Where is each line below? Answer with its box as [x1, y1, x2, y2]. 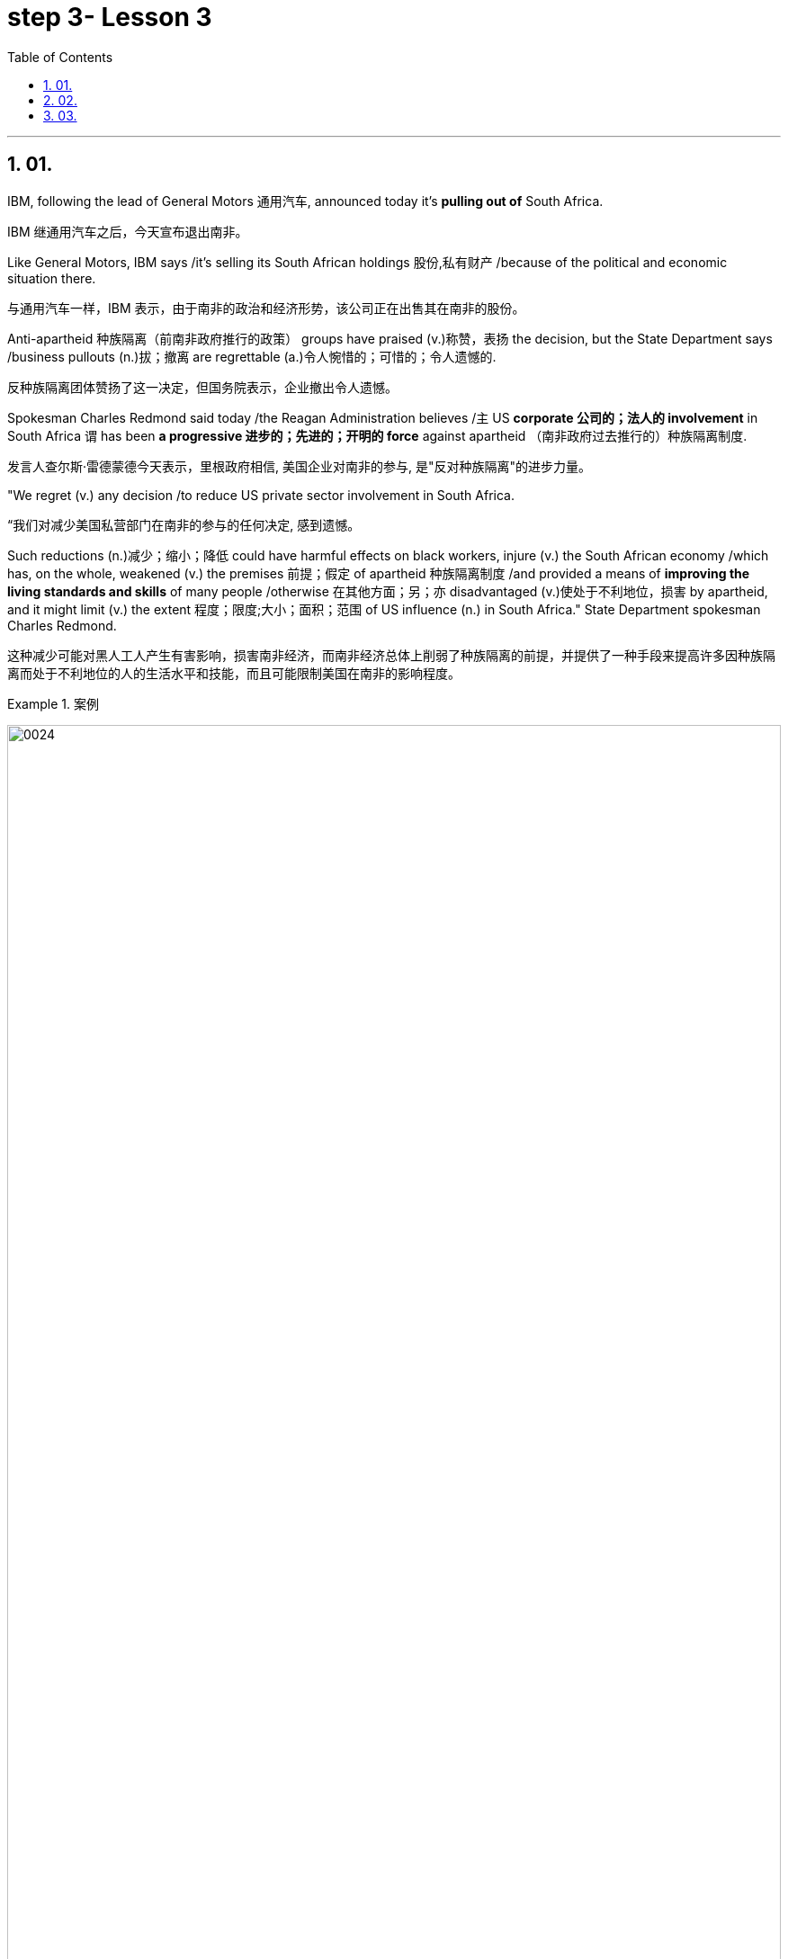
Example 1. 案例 [7, 695, 99, 711]
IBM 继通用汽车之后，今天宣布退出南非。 [7, 223, 248, 239]
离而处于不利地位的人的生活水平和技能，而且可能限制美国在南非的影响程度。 [7, 665, 461, 681]
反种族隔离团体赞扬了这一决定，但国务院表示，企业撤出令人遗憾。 [7, 379, 398, 395]
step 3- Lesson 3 [7, 2, 212, 32]
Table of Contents [7, 49, 113, 65]
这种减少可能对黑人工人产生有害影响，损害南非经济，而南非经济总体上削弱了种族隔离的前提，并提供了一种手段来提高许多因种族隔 [7, 647, 775, 663]
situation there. [7, 270, 96, 286]
